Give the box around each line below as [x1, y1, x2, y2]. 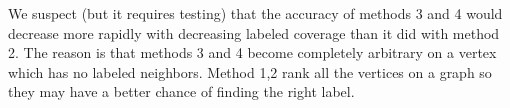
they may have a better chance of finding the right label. [8, 81, 355, 102]
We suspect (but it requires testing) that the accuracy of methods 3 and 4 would [8, 3, 503, 23]
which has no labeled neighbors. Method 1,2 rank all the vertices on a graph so [8, 61, 492, 82]
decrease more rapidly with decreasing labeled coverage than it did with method [8, 22, 500, 43]
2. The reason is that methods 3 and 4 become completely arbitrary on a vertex [8, 42, 497, 63]
